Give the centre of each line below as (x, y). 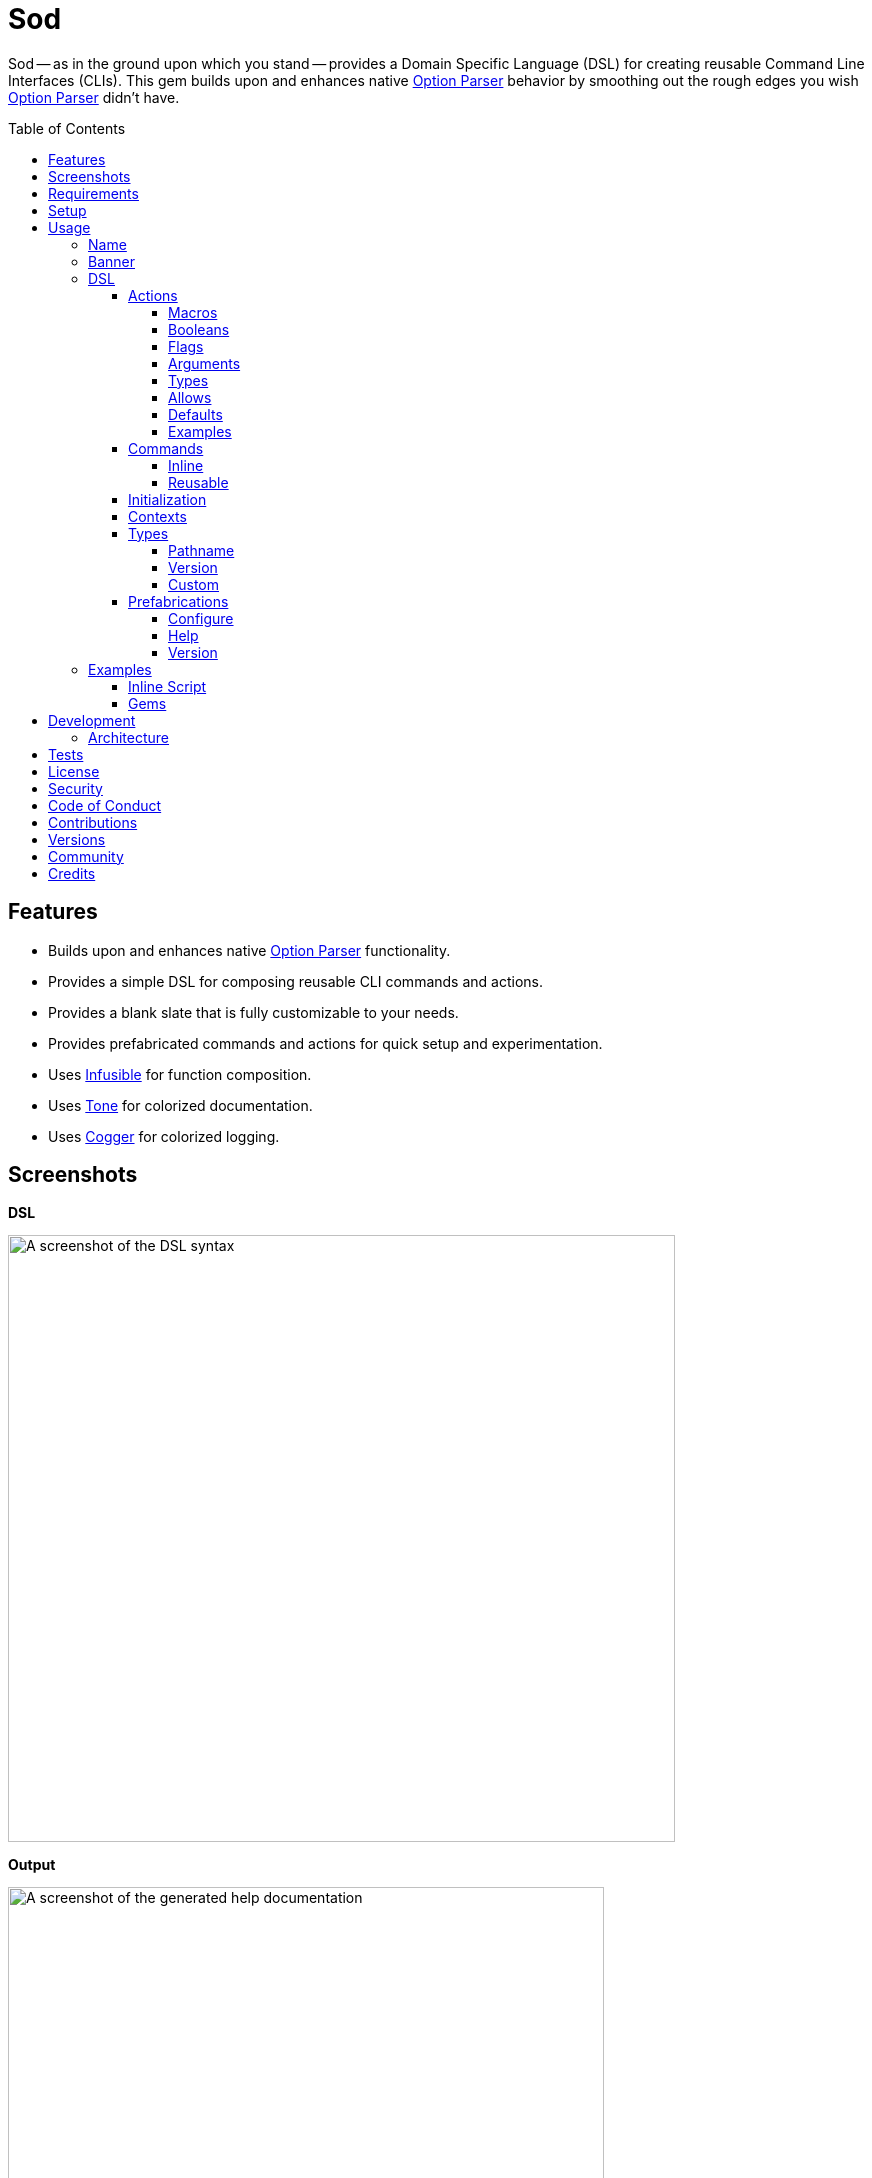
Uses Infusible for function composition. (180, 1074)
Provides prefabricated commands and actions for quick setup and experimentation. (325, 1043)
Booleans (199, 329)
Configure (201, 618)
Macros (193, 312)
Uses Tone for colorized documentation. (180, 1105)
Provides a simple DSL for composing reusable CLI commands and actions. (295, 981)
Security (75, 788)
